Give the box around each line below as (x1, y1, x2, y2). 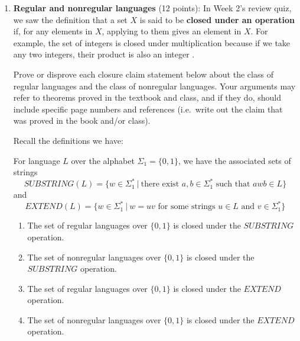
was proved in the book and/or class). (13, 114, 151, 127)
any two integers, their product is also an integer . (13, 48, 195, 60)
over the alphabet (71, 154, 135, 166)
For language (13, 154, 60, 166)
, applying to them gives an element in (102, 25, 242, 37)
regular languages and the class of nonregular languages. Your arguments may (13, 79, 296, 92)
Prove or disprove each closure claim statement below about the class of (13, 67, 273, 80)
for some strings (158, 202, 216, 211)
